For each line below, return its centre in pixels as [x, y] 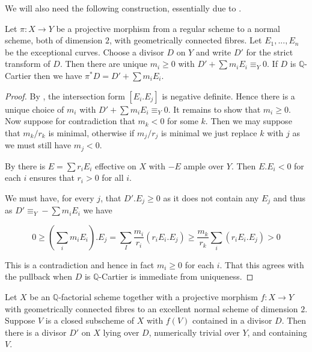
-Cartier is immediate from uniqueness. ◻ [176, 276]
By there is [25, 165]
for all [113, 178]
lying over [121, 332]
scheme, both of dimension [54, 40]
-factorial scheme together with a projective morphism [158, 297]
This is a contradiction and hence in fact [80, 264]
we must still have [38, 145]
